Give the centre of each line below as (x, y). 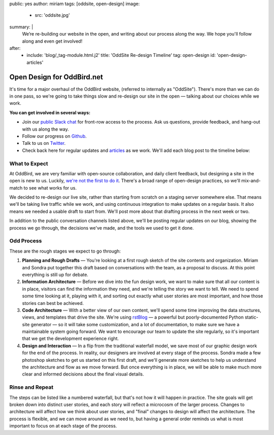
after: (15, 48)
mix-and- (251, 181)
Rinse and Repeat (31, 387)
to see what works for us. (50, 188)
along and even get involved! (52, 41)
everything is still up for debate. (55, 274)
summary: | (21, 27)
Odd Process (26, 241)
